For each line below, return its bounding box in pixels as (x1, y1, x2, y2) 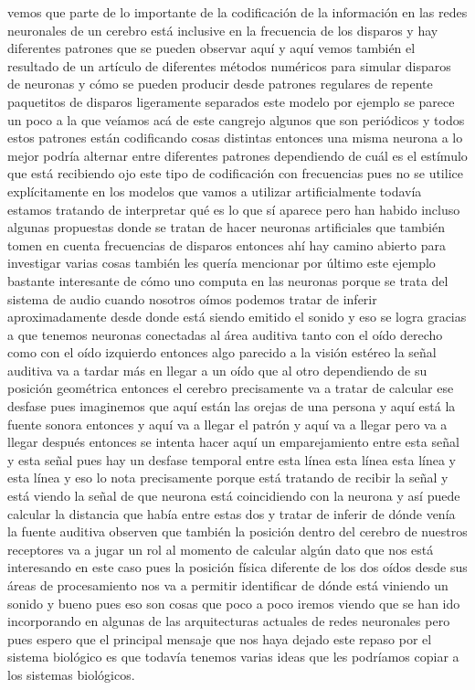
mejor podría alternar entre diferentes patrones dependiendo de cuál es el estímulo (7, 145, 468, 165)
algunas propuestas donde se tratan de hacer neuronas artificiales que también (7, 218, 445, 237)
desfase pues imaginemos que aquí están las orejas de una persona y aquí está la (7, 397, 456, 416)
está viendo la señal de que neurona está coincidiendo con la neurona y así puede (7, 486, 460, 505)
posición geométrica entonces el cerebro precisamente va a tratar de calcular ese (7, 378, 454, 398)
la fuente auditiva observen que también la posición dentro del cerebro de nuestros (7, 522, 468, 541)
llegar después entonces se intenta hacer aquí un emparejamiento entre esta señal (7, 432, 459, 451)
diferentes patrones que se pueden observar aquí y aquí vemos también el (7, 38, 416, 58)
